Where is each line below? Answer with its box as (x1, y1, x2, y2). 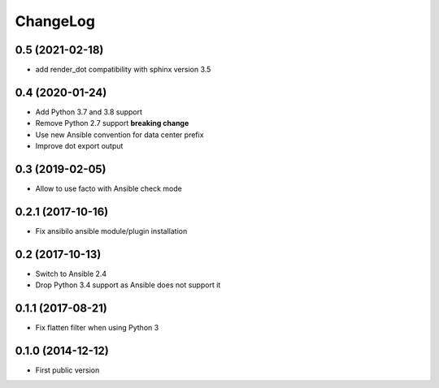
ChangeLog (15, 12, 95, 30)
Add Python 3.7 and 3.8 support (35, 106, 142, 117)
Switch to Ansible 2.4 (35, 269, 107, 278)
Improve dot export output (35, 141, 124, 151)
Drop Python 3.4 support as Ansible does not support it (35, 280, 221, 290)
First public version (35, 365, 100, 375)
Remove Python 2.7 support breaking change (35, 119, 189, 128)
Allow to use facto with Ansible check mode (35, 183, 182, 194)
